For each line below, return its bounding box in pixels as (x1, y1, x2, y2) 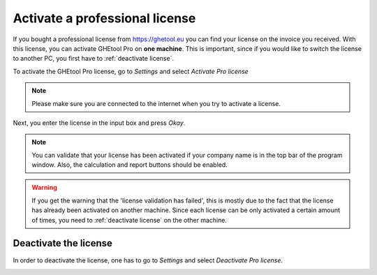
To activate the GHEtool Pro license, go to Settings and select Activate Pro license (13, 67, 249, 75)
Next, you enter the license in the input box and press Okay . (13, 119, 186, 127)
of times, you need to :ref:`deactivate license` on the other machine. (31, 216, 227, 224)
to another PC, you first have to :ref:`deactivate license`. (13, 54, 175, 63)
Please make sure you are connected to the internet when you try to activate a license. (31, 99, 281, 107)
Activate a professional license (13, 10, 196, 26)
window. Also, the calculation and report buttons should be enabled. (31, 161, 228, 169)
